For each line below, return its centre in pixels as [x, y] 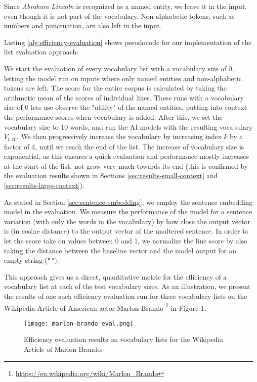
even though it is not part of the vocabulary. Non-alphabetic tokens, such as [119, 16]
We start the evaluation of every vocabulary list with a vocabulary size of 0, [119, 68]
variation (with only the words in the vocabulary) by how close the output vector [127, 221]
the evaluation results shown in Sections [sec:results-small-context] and [111, 175]
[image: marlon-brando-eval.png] [79, 323]
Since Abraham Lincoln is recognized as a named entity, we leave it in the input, [126, 6]
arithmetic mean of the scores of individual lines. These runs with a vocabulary [124, 97]
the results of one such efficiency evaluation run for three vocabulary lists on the [126, 296]
